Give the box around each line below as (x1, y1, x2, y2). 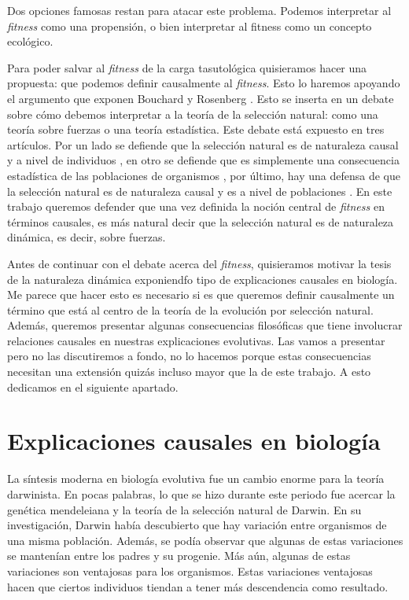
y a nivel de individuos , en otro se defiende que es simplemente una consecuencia (7, 152, 400, 168)
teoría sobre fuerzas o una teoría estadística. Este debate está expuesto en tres (7, 121, 385, 138)
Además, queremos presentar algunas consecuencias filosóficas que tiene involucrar (7, 317, 403, 333)
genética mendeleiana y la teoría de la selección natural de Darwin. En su (7, 501, 362, 517)
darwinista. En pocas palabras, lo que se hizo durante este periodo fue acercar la (7, 485, 396, 502)
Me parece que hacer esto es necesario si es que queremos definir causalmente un (7, 286, 395, 303)
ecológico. (7, 33, 53, 50)
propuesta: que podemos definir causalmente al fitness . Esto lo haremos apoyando (7, 75, 400, 91)
